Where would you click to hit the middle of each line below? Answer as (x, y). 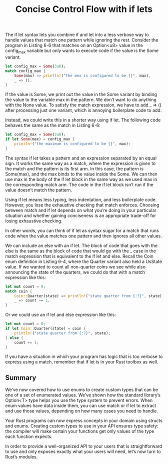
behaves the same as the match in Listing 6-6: (53, 125)
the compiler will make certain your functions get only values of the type (80, 431)
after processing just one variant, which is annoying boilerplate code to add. (83, 110)
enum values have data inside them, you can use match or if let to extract (81, 405)
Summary (21, 378)
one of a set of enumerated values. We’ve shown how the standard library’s (83, 395)
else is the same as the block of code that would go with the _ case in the (80, 250)
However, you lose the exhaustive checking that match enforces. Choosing (82, 205)
